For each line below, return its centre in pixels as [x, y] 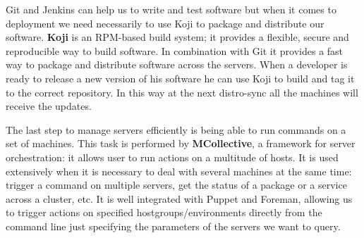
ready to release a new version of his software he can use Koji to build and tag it [180, 78]
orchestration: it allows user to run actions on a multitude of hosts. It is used [172, 157]
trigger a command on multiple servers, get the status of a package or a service [176, 185]
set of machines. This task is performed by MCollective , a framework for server [181, 143]
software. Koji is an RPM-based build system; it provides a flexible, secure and [177, 37]
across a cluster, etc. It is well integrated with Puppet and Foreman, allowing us [179, 198]
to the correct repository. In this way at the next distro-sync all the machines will [182, 92]
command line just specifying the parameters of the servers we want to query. [173, 226]
